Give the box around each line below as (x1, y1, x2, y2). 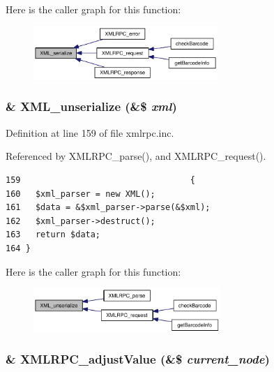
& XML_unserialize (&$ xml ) (6, 98, 177, 115)
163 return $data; (6, 230, 101, 240)
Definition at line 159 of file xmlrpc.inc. (6, 125, 174, 140)
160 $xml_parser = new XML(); (6, 188, 155, 199)
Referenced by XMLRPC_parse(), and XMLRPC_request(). (6, 149, 266, 163)
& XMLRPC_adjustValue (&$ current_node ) (6, 350, 270, 368)
